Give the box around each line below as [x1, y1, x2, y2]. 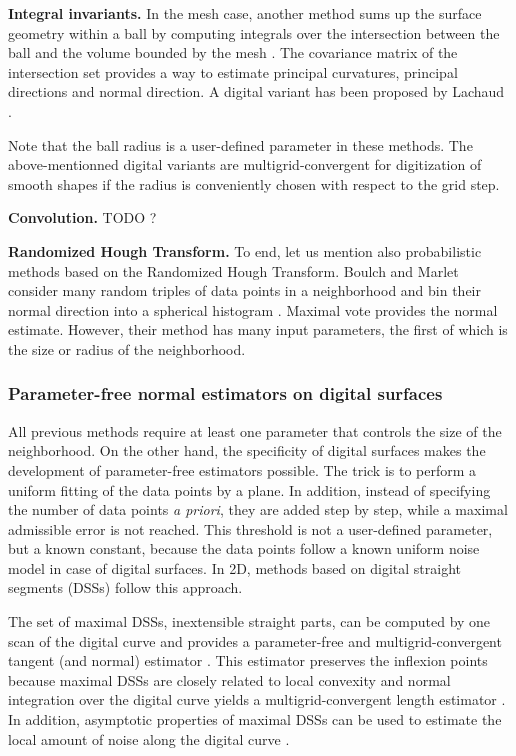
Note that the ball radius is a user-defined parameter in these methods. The [8, 134, 473, 155]
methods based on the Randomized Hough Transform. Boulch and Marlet [8, 260, 459, 281]
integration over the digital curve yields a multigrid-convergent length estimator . [8, 689, 506, 710]
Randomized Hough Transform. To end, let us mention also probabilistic [8, 240, 482, 261]
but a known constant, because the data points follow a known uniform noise [8, 538, 480, 559]
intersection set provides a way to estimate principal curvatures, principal [8, 61, 458, 82]
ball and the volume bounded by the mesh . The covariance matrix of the [8, 42, 458, 63]
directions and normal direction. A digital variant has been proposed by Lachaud [8, 81, 505, 102]
